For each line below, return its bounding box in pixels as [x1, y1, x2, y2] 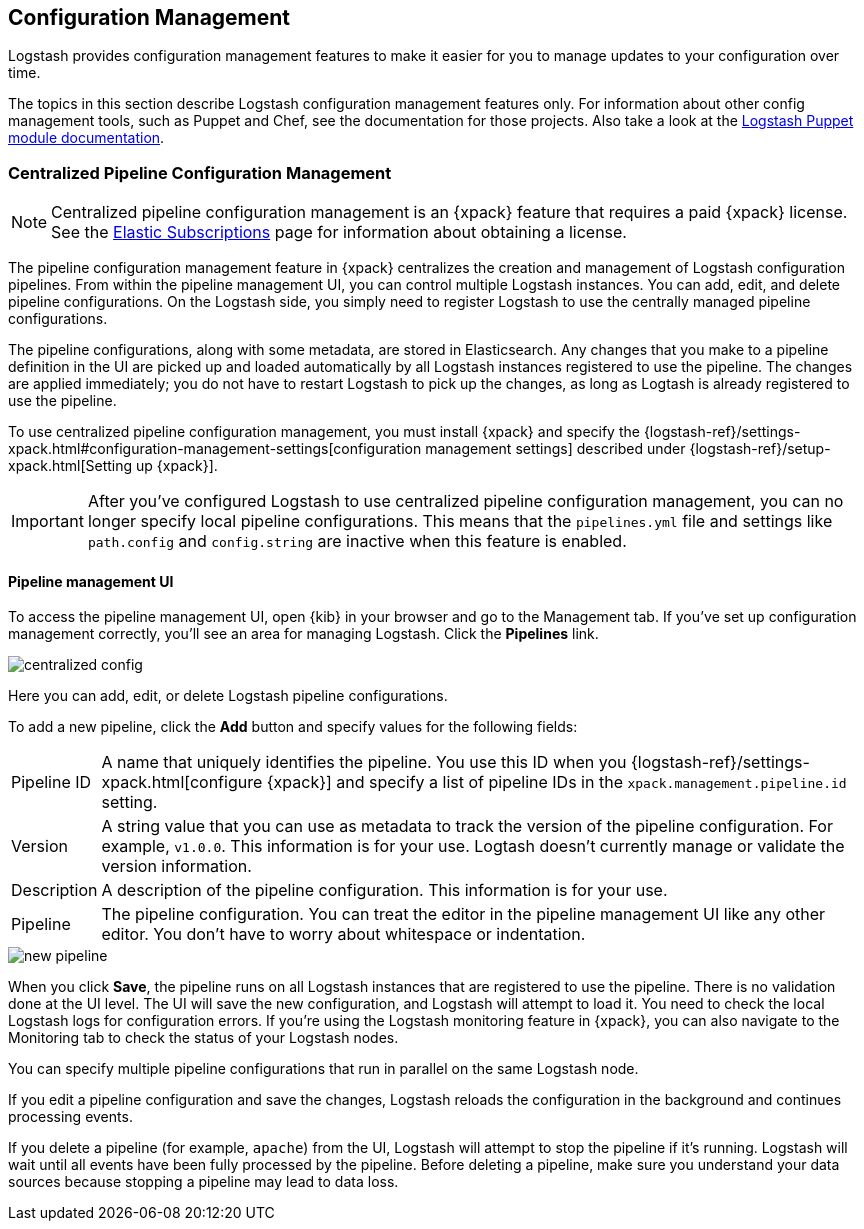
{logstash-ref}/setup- [689, 440, 831, 458]
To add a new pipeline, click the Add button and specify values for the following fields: [8, 718, 578, 736]
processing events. [8, 1108, 133, 1126]
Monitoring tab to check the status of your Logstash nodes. [8, 1029, 399, 1047]
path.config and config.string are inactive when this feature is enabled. [87, 531, 627, 552]
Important [11, 511, 84, 532]
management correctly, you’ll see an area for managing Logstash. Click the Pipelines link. [8, 625, 599, 643]
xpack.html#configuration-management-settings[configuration [8, 440, 422, 458]
